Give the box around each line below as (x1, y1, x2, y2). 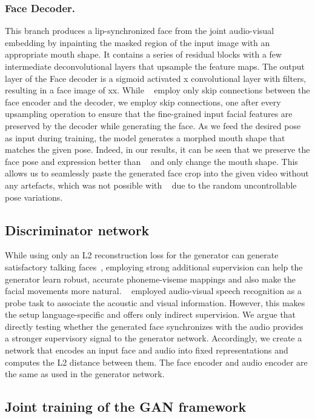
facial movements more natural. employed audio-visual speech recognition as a (5, 284, 302, 297)
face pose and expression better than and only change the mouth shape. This (5, 155, 298, 167)
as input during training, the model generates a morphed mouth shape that (5, 131, 285, 144)
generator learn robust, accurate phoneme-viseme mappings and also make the (5, 272, 296, 285)
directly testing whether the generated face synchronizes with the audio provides (5, 320, 303, 332)
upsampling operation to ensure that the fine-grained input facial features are (5, 107, 293, 120)
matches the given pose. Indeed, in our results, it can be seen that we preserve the (5, 143, 310, 156)
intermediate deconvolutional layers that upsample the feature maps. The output (5, 60, 305, 72)
